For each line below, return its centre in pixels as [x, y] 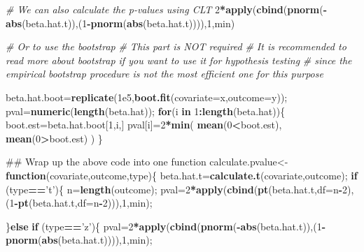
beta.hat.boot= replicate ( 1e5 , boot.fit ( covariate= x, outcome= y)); [147, 97]
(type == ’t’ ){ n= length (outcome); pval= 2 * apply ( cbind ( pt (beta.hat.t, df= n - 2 [177, 189]
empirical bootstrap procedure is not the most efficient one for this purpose [164, 74]
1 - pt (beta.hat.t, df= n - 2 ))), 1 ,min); [81, 203]
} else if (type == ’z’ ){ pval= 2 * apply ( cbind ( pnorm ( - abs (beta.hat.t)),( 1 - [166, 226]
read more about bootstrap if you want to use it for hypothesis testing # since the [179, 60]
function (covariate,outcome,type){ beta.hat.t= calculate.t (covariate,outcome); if [182, 175]
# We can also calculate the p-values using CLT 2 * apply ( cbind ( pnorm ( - [167, 9]
